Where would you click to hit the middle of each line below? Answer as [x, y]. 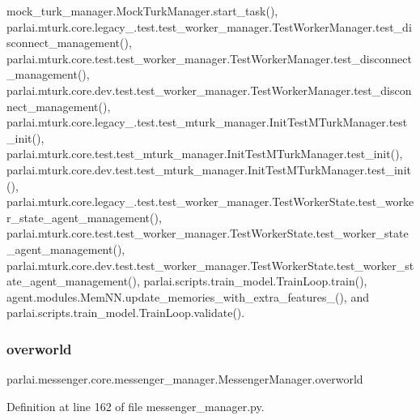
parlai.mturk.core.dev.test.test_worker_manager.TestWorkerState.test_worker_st [210, 265]
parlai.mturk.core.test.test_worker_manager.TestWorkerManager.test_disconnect [209, 58]
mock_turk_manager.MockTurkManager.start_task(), [142, 11]
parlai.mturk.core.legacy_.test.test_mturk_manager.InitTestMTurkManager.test [207, 122]
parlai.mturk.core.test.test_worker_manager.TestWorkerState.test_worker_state [208, 233]
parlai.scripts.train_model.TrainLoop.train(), [255, 281]
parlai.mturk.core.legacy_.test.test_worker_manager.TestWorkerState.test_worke [210, 201]
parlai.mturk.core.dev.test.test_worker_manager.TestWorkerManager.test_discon [209, 90]
